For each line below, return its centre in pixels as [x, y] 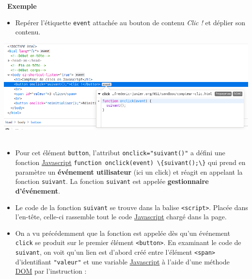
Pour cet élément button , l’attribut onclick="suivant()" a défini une [120, 153]
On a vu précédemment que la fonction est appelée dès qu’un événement [123, 233]
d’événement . [38, 190]
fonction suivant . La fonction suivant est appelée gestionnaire [112, 181]
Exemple [22, 6]
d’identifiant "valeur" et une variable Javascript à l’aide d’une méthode [122, 261]
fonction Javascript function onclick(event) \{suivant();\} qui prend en [130, 162]
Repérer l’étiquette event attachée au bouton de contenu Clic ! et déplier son [130, 22]
